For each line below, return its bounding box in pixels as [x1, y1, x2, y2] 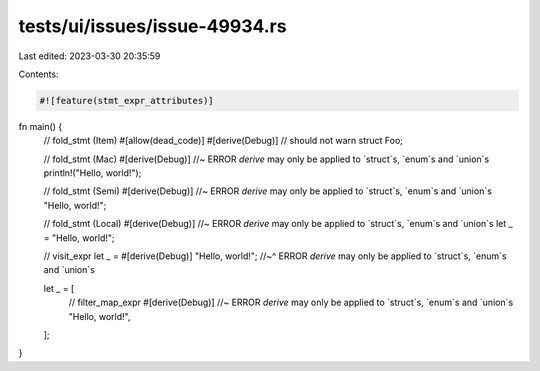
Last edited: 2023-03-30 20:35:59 [18, 50, 161, 62]
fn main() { [18, 120, 63, 132]
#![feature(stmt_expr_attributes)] [39, 95, 214, 106]
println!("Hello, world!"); [43, 167, 142, 179]
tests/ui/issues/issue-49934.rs [18, 15, 287, 37]
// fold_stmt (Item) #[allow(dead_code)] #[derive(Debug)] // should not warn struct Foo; [43, 135, 404, 147]
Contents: [18, 68, 59, 80]
